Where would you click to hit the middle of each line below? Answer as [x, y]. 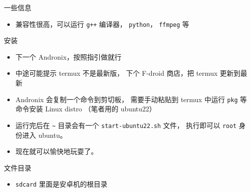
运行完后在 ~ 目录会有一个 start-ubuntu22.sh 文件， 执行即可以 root [126, 125]
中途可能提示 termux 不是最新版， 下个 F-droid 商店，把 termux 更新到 [128, 73]
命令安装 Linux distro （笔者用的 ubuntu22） [86, 109]
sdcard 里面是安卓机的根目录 [61, 184]
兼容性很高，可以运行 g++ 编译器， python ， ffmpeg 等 [102, 24]
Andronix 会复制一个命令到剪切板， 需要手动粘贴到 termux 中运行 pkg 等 [131, 99]
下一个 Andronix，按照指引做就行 [68, 56]
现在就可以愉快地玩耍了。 [57, 151]
